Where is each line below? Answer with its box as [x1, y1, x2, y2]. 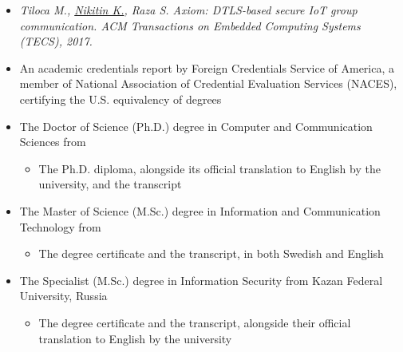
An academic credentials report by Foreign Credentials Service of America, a [19, 59, 395, 76]
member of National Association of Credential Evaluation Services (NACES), [19, 75, 397, 92]
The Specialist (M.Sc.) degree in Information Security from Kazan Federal [19, 271, 383, 288]
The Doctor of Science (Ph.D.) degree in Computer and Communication [19, 117, 373, 134]
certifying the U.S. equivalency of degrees [19, 90, 222, 107]
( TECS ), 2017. [19, 33, 93, 49]
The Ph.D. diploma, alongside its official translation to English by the [38, 160, 381, 176]
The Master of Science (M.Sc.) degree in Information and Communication [19, 202, 381, 219]
